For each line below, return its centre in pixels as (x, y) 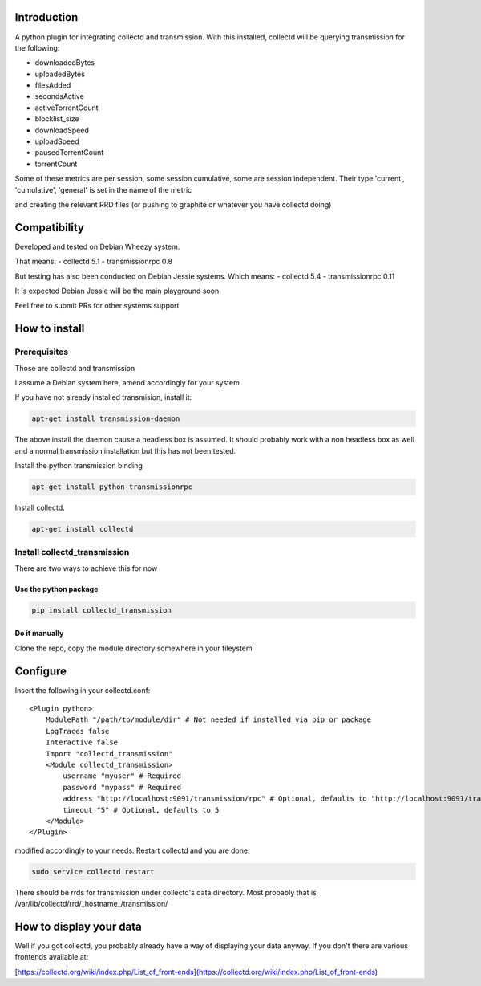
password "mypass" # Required (122, 787)
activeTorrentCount (67, 108)
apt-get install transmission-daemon (106, 419)
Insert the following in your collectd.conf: (83, 690)
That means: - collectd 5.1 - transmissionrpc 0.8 (93, 262)
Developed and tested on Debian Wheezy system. (97, 246)
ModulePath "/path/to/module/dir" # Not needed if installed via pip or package (208, 720)
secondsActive (59, 96)
